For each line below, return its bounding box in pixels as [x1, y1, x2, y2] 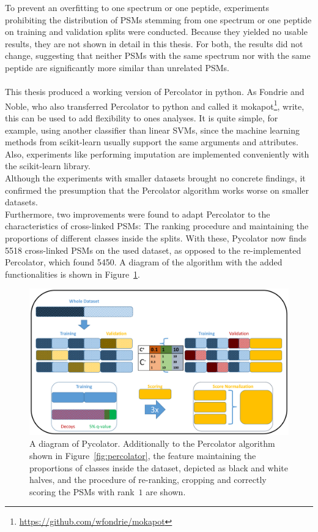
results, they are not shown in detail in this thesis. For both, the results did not [5, 37, 303, 50]
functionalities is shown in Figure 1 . [5, 267, 141, 280]
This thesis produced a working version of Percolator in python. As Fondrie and [5, 85, 305, 98]
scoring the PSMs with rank [29, 485, 135, 498]
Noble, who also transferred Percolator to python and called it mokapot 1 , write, [5, 97, 305, 112]
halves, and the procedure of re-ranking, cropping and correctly [29, 473, 267, 486]
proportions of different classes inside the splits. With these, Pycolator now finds [5, 231, 306, 244]
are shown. [146, 485, 186, 498]
